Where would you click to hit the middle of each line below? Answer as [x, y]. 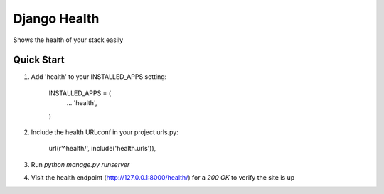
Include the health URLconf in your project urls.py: [105, 132]
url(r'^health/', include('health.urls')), [102, 149]
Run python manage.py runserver [80, 164]
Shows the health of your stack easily [68, 40]
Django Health [56, 18]
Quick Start [39, 60]
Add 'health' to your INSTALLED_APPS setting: [99, 77]
